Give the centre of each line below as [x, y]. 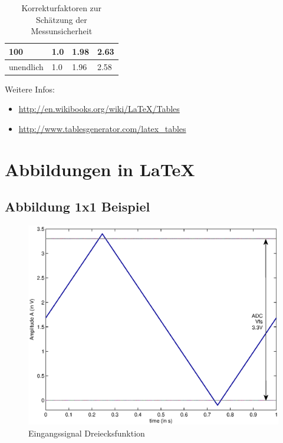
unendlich [26, 66]
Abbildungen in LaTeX [100, 169]
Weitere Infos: [30, 89]
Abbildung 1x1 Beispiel [78, 206]
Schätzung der [61, 19]
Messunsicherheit [62, 31]
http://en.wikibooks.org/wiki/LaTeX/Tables [99, 109]
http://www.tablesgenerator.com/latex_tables [102, 128]
